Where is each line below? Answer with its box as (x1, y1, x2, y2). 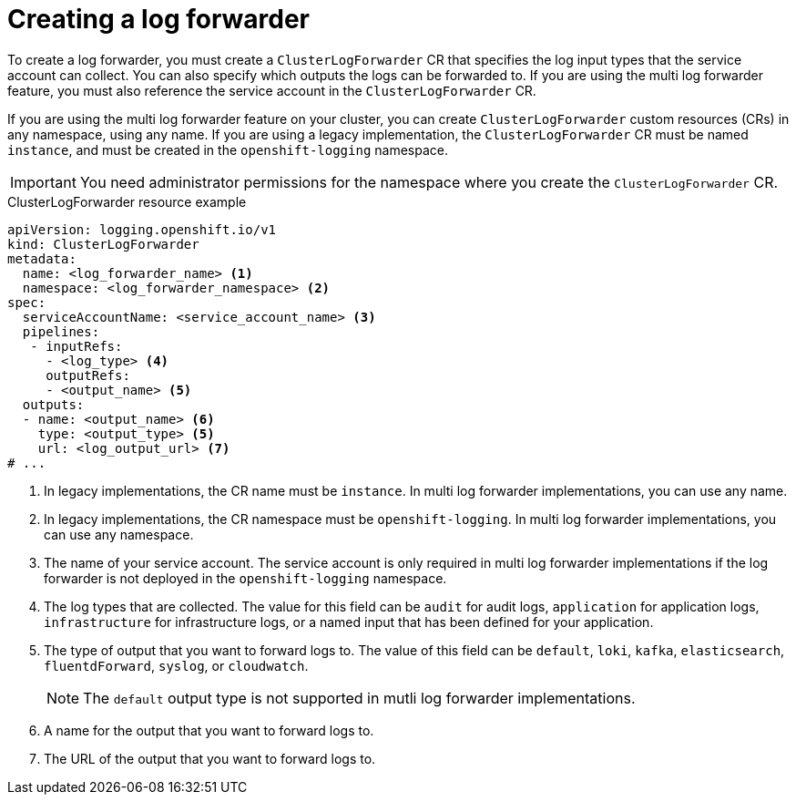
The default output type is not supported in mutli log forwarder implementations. (83, 688, 636, 707)
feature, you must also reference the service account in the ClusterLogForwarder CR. (7, 82, 536, 98)
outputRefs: (46, 367, 130, 383)
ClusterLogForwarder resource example (7, 193, 247, 210)
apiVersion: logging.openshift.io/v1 (7, 221, 277, 237)
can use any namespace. (44, 526, 194, 542)
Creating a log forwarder (7, 4, 310, 35)
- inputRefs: (30, 338, 123, 354)
